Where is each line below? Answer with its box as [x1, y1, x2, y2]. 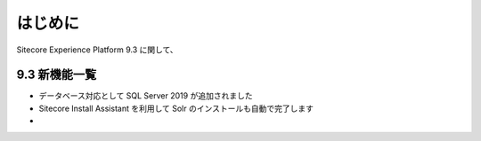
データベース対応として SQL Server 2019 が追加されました [38, 90, 253, 101]
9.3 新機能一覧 [16, 67, 97, 82]
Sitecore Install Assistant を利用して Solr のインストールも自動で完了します [38, 103, 314, 114]
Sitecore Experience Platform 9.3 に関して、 [16, 44, 178, 55]
